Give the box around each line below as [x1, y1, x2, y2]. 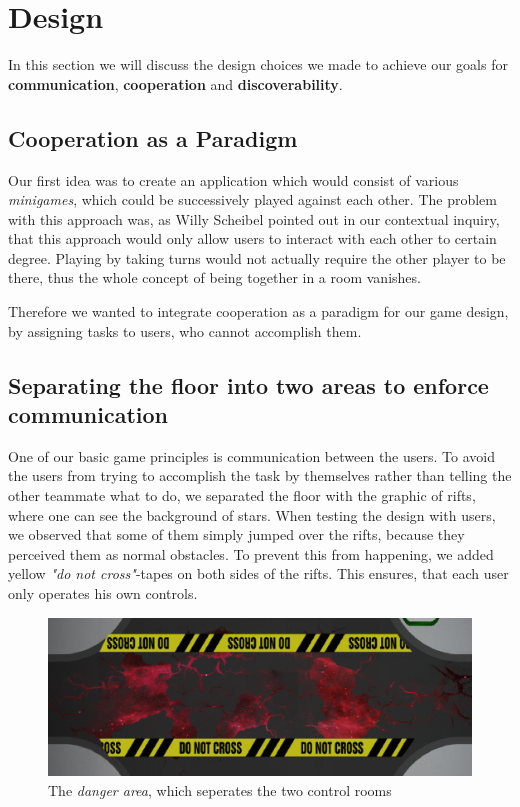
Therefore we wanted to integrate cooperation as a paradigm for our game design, [8, 301, 509, 322]
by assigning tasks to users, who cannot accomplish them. [8, 320, 362, 341]
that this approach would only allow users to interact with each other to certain [8, 228, 497, 249]
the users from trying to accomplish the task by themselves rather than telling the [8, 465, 512, 486]
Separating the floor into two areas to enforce [8, 369, 489, 400]
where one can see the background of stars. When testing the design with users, [8, 504, 496, 525]
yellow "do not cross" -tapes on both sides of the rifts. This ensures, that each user [8, 563, 509, 584]
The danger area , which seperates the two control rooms [48, 779, 392, 800]
